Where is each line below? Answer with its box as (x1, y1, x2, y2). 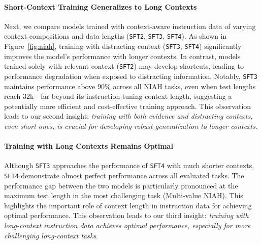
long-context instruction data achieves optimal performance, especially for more (4, 220, 251, 231)
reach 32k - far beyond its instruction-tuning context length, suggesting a (4, 91, 232, 101)
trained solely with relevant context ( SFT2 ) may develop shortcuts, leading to (4, 61, 244, 71)
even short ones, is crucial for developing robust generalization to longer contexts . (4, 120, 257, 131)
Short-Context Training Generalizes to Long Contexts (4, 1, 197, 12)
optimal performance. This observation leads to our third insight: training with (4, 210, 249, 221)
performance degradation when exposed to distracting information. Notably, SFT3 (4, 70, 257, 81)
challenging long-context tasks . (4, 230, 99, 240)
